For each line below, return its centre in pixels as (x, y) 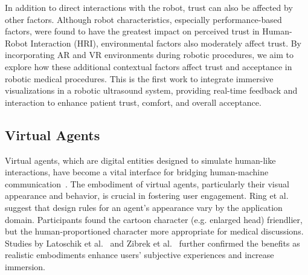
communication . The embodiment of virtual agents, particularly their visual (147, 183)
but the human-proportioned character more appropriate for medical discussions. (154, 231)
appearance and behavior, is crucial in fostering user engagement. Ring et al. (147, 196)
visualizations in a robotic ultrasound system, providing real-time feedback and (151, 90)
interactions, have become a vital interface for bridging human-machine (137, 172)
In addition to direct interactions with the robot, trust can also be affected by (149, 7)
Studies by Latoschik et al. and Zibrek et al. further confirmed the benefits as (152, 243)
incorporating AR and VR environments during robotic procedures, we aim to (149, 55)
